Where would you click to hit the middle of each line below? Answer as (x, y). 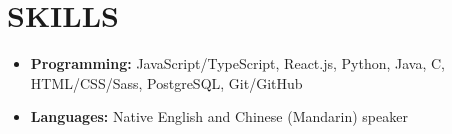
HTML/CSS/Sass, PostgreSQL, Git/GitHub (166, 82)
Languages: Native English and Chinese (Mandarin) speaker (219, 116)
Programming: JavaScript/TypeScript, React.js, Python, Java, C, (238, 63)
